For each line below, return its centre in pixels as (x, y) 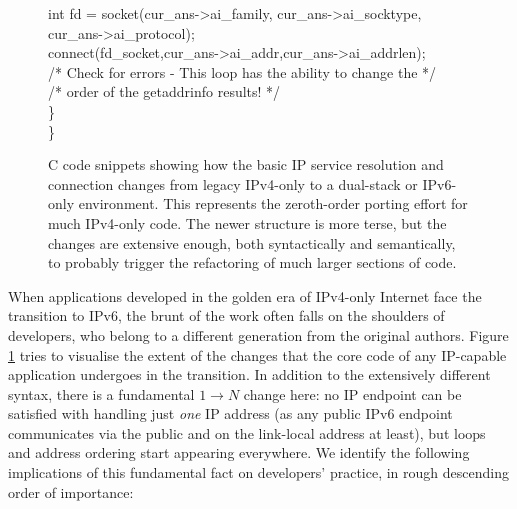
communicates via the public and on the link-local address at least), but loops (247, 432)
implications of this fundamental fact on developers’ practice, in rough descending (258, 472)
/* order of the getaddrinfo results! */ (164, 91)
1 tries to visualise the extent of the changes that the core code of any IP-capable (257, 354)
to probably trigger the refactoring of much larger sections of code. (252, 262)
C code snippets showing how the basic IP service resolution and (246, 164)
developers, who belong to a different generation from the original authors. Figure (258, 334)
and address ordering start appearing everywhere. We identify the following (239, 452)
